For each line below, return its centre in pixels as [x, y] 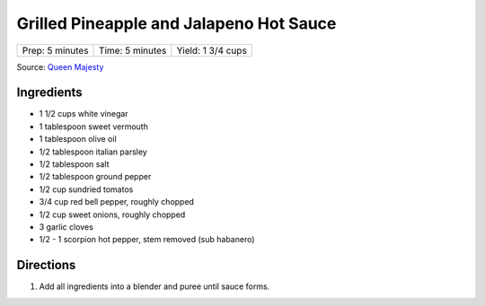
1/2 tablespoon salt [74, 164]
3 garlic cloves [66, 227]
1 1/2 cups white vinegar [84, 114]
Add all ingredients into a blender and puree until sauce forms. [154, 286]
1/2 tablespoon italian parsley [93, 152]
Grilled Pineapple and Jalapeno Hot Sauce [176, 23]
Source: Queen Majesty [60, 66]
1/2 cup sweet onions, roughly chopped [112, 214]
